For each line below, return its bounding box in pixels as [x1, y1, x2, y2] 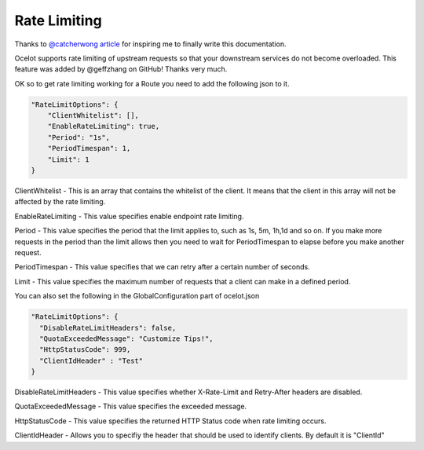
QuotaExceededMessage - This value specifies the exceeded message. [14, 401, 247, 412]
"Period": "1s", [47, 133, 110, 141]
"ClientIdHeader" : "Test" [39, 356, 144, 365]
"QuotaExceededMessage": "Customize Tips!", [39, 334, 214, 343]
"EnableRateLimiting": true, [47, 122, 160, 131]
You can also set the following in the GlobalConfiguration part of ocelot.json [14, 291, 260, 301]
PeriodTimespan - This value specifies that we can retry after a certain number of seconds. [14, 262, 310, 272]
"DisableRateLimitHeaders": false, [39, 323, 177, 332]
